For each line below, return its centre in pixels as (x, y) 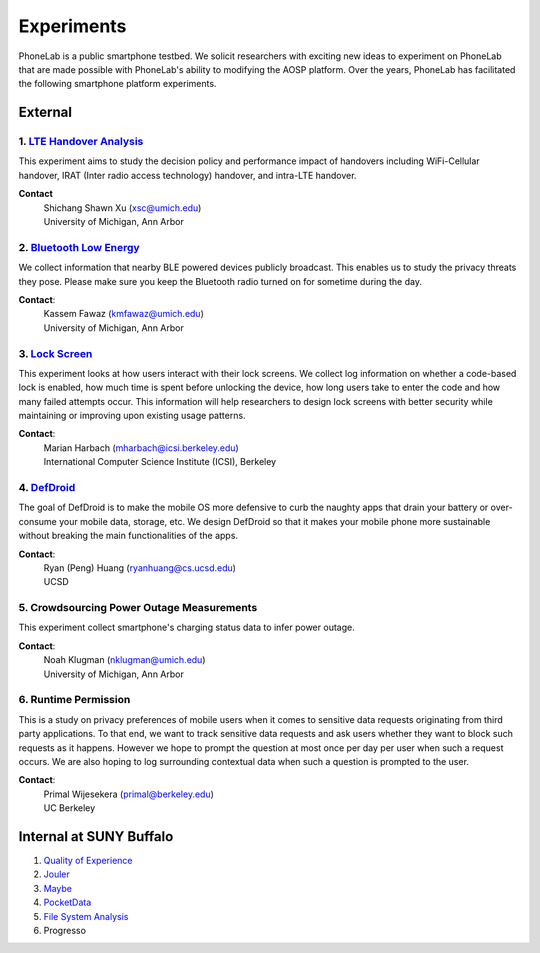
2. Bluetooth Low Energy (79, 247)
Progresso (65, 930)
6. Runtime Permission (74, 700)
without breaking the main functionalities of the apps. (128, 536)
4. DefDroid (47, 487)
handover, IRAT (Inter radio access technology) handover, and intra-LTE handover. (187, 175)
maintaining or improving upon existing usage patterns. (132, 416)
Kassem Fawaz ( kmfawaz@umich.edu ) (124, 314)
